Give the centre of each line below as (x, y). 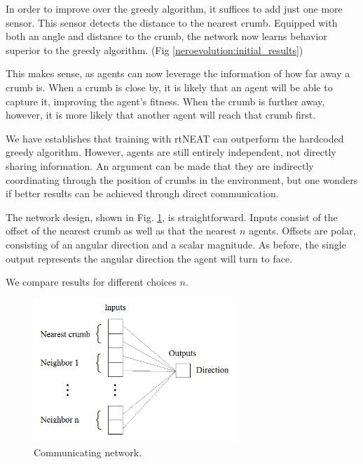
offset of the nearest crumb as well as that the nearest (121, 231)
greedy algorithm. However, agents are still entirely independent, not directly (171, 152)
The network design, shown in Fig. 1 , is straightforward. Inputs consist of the (172, 217)
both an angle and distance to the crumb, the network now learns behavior (166, 36)
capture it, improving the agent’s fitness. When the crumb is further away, (165, 101)
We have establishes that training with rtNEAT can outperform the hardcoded (175, 138)
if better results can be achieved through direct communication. (142, 193)
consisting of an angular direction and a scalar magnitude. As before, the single (176, 244)
